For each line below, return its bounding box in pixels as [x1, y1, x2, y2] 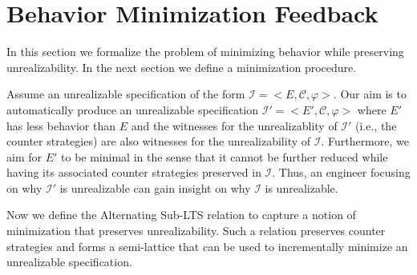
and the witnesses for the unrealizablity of [131, 117, 338, 134]
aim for [6, 148, 42, 165]
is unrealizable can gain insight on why [59, 179, 251, 196]
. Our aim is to [333, 86, 407, 102]
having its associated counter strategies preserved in [6, 164, 261, 181]
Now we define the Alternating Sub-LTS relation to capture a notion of [6, 206, 356, 223]
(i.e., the [355, 117, 397, 134]
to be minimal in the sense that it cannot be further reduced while [61, 148, 388, 165]
